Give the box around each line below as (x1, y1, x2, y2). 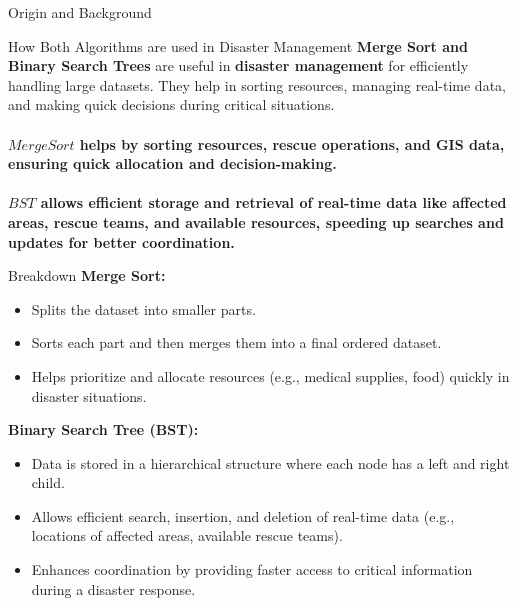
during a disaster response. (31, 578, 196, 599)
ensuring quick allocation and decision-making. (8, 153, 337, 174)
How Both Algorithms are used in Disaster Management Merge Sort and (8, 35, 468, 56)
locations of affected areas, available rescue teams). (31, 525, 343, 546)
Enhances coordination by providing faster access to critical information (31, 559, 473, 580)
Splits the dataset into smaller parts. (31, 298, 256, 319)
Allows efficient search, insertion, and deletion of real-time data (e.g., (31, 505, 455, 526)
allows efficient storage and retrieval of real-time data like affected (40, 192, 507, 213)
